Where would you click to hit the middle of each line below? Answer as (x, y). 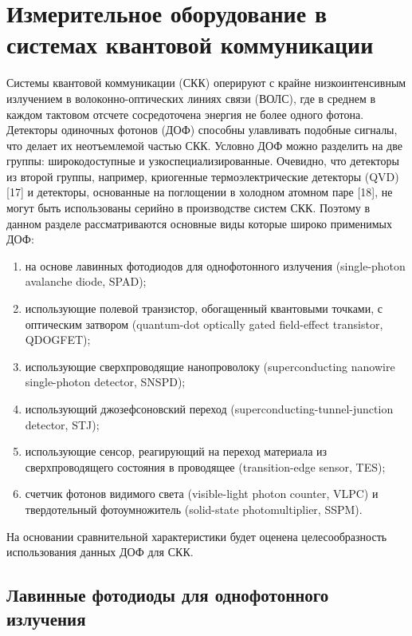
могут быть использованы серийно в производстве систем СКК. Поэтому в (188, 208)
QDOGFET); (58, 340)
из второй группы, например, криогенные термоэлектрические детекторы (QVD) (203, 176)
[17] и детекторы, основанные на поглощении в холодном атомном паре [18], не (200, 192)
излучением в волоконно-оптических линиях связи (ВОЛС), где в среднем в (191, 98)
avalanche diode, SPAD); (86, 281)
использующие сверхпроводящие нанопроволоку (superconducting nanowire (210, 366)
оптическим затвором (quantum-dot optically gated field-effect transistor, (204, 324)
